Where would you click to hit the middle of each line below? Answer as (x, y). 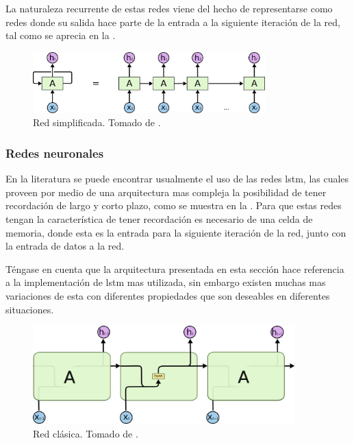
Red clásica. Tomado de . (86, 433)
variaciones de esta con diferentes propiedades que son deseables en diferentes (168, 296)
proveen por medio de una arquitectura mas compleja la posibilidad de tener (166, 192)
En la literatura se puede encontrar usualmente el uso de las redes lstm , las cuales (177, 179)
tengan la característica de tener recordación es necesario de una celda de (159, 219)
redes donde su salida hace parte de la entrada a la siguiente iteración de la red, (173, 22)
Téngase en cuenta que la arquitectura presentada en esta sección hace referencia (175, 268)
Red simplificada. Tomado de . (97, 122)
